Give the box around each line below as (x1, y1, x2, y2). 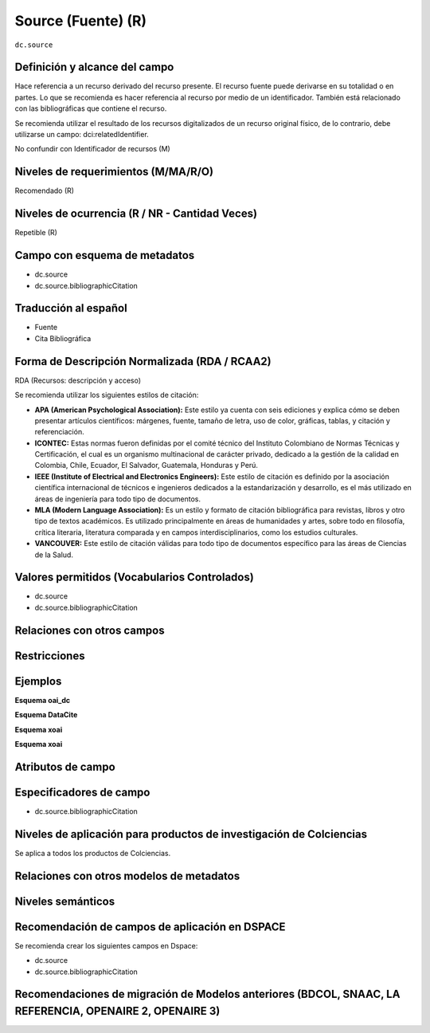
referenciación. (34, 427, 84, 437)
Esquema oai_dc (14, 695, 71, 705)
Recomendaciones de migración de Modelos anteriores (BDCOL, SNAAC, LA (14, 988, 401, 1001)
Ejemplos (14, 674, 62, 688)
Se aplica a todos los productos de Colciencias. (14, 848, 171, 858)
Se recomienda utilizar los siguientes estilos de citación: (14, 391, 199, 400)
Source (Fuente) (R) (14, 12, 147, 29)
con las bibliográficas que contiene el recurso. (14, 104, 167, 113)
